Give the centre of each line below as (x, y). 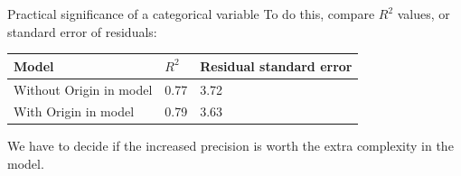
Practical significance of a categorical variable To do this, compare (191, 14)
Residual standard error (276, 65)
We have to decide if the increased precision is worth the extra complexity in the (230, 146)
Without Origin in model (83, 89)
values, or (423, 14)
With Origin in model (74, 111)
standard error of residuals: (82, 31)
